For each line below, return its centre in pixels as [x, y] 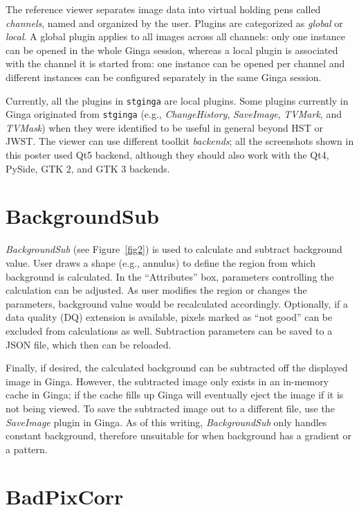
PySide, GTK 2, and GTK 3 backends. [88, 168]
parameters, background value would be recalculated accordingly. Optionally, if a [177, 303]
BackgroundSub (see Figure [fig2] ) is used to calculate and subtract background [174, 249]
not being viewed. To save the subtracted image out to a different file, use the [170, 408]
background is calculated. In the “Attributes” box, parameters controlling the [170, 276]
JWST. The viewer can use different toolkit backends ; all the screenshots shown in [180, 141]
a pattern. [27, 449]
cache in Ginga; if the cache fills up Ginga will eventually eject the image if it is [175, 395]
